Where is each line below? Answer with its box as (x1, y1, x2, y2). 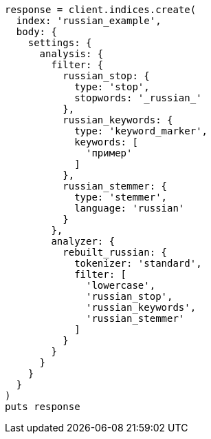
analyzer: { (51, 236, 115, 247)
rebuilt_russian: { (63, 247, 168, 258)
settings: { (27, 37, 92, 48)
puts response (5, 401, 80, 412)
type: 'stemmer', (74, 192, 168, 203)
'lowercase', (86, 280, 156, 291)
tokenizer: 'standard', (74, 258, 202, 269)
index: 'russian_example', (16, 15, 162, 26)
